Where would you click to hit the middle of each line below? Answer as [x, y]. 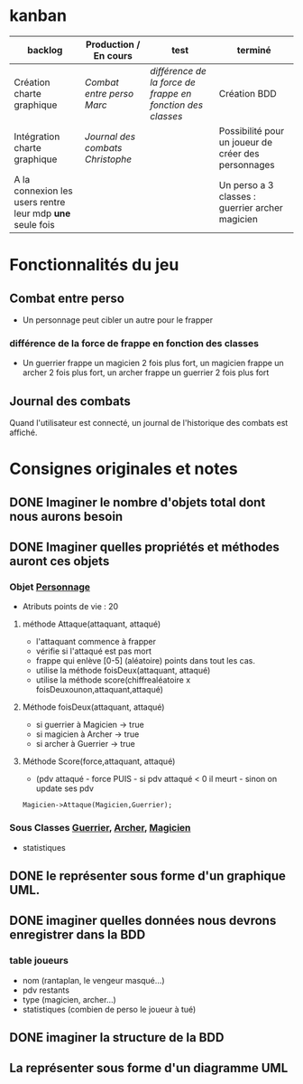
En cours [113, 55]
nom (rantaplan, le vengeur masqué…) [93, 980]
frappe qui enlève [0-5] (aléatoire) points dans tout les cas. [145, 661]
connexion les [44, 191]
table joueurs [39, 961]
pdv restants [46, 990]
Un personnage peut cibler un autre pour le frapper [118, 320]
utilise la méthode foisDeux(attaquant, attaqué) [123, 671]
